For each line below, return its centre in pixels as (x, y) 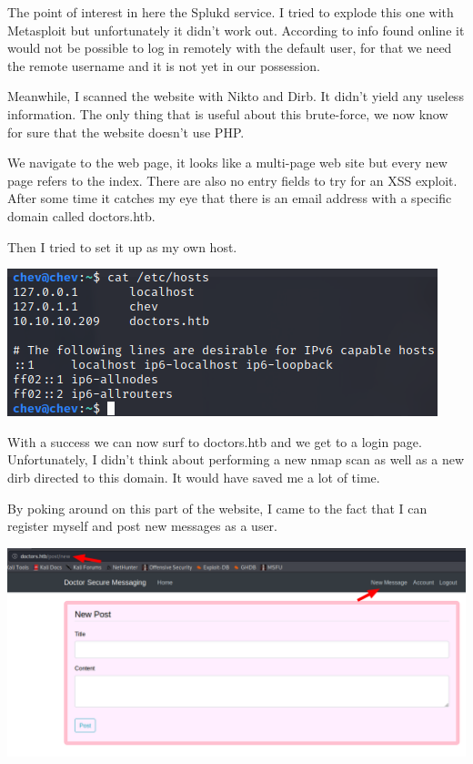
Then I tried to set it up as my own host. (122, 246)
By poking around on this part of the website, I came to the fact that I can (217, 508)
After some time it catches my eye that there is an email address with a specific (230, 198)
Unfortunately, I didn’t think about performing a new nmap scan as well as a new (236, 459)
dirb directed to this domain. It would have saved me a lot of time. (194, 477)
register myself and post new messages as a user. (142, 526)
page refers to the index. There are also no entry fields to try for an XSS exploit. (232, 180)
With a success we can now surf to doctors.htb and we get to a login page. (215, 441)
